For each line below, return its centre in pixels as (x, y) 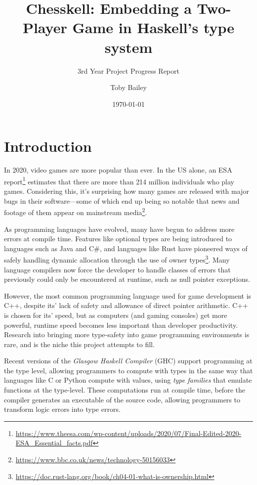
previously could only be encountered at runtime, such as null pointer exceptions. (127, 279)
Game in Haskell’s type (153, 27)
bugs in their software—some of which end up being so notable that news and (122, 200)
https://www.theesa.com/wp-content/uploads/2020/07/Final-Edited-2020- (128, 433)
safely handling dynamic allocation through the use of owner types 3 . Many (117, 259)
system (128, 47)
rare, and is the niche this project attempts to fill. (79, 344)
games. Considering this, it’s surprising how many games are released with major (127, 191)
